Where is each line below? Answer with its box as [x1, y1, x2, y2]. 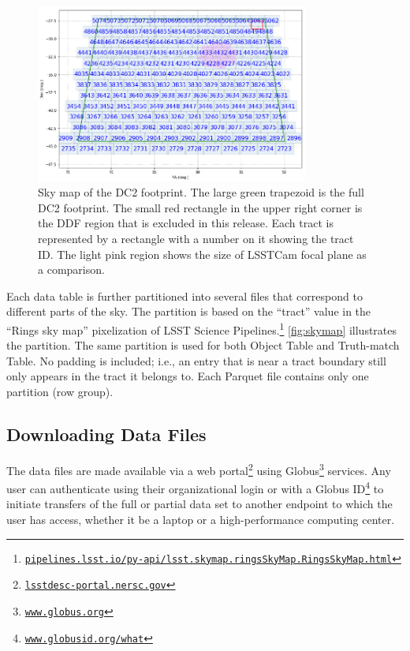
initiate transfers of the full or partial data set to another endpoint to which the [6, 496, 393, 512]
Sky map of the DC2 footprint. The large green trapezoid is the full [38, 184, 364, 200]
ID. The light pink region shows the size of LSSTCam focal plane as [38, 245, 367, 262]
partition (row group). [6, 383, 114, 400]
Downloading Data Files [6, 422, 207, 447]
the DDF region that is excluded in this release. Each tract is [38, 215, 334, 231]
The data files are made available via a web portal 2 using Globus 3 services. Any [6, 459, 391, 478]
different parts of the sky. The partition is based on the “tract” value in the [6, 303, 371, 320]
